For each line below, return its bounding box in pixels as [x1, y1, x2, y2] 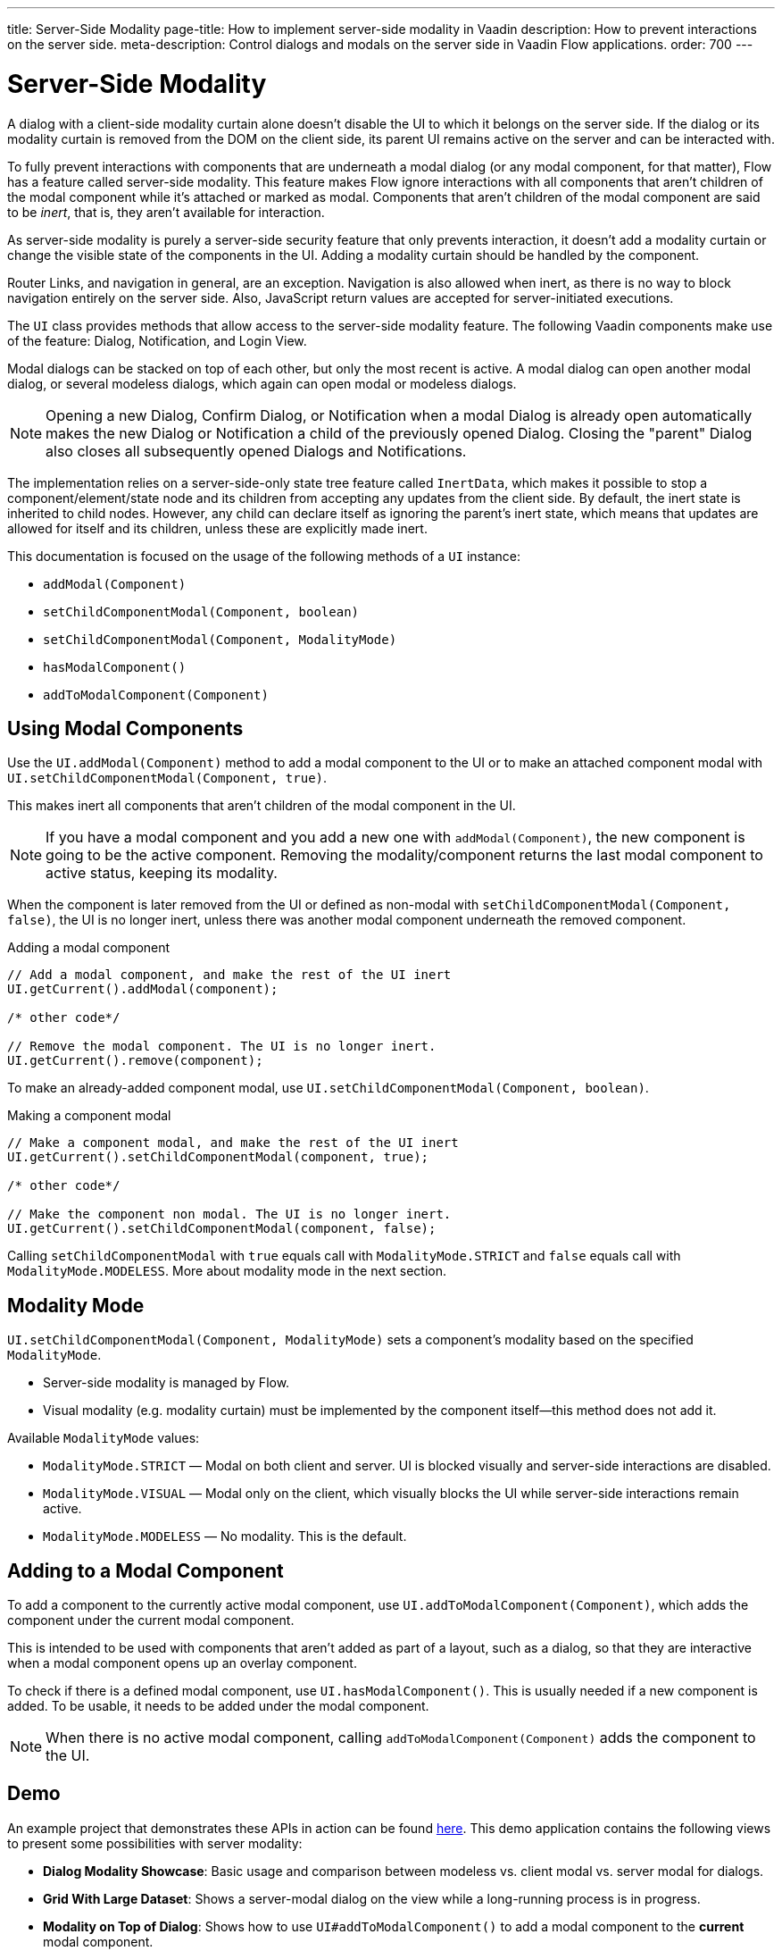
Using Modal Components [7, 716, 244, 740]
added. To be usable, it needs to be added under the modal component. [7, 1698, 429, 1714]
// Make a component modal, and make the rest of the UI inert [7, 1135, 459, 1151]
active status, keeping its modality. [46, 864, 278, 883]
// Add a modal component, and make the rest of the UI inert [7, 967, 452, 983]
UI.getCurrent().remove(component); [7, 1053, 263, 1068]
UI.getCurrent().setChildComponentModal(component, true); [7, 1150, 429, 1165]
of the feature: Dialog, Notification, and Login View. [7, 332, 307, 348]
